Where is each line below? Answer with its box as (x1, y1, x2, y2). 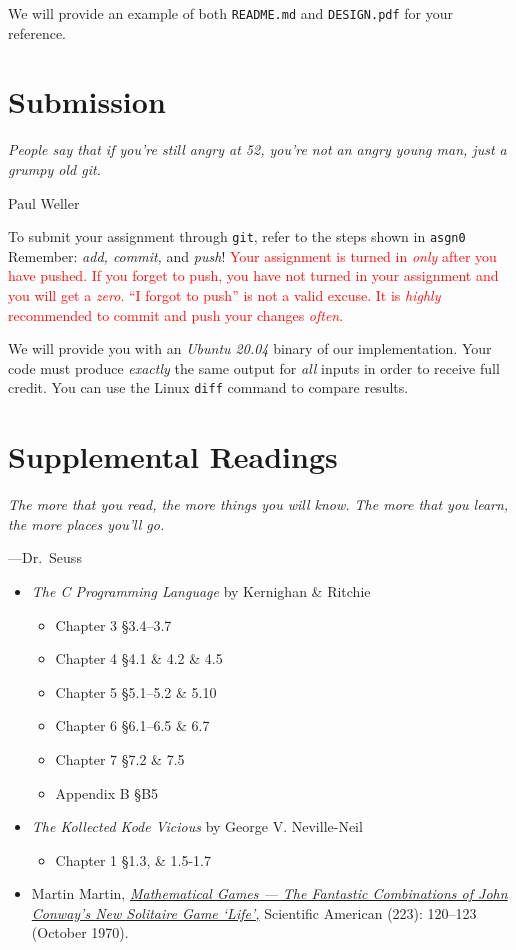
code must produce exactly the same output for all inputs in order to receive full (8, 357, 500, 378)
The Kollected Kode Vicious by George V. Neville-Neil (31, 816, 363, 837)
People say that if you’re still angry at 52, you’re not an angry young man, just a (8, 139, 507, 160)
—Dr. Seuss (8, 547, 82, 568)
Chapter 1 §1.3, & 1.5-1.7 (55, 849, 211, 870)
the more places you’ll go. (8, 513, 165, 534)
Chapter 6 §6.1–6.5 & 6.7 (55, 715, 210, 736)
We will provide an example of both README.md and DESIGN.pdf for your (8, 3, 453, 23)
